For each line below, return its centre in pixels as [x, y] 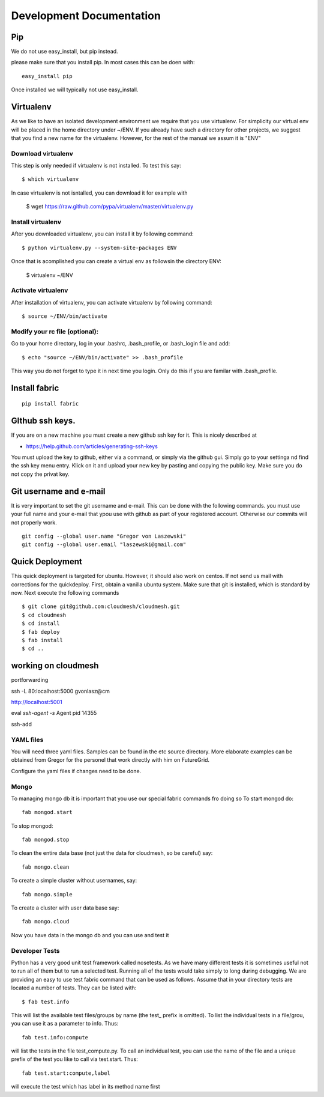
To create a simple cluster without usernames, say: [74, 881]
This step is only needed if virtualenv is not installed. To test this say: [96, 166]
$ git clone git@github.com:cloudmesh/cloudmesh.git [101, 606]
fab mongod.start [47, 812]
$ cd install [41, 624]
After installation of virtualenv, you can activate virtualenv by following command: [112, 302]
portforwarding [30, 680]
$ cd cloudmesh [44, 615]
